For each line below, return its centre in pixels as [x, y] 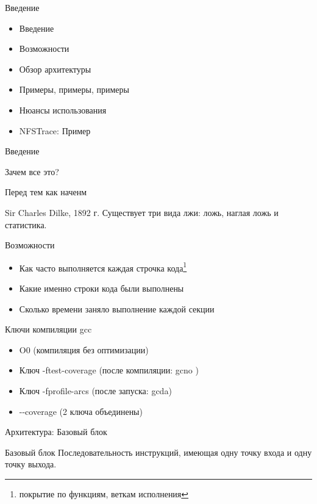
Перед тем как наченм [46, 192]
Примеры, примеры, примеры [74, 89]
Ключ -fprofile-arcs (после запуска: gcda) [95, 390]
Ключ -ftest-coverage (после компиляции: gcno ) [109, 370]
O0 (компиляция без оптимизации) [84, 349]
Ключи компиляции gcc [48, 329]
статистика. [26, 224]
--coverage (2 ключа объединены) [81, 411]
